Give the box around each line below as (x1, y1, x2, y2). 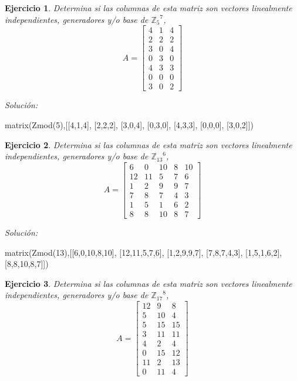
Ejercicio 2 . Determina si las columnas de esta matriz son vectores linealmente (5, 138, 292, 151)
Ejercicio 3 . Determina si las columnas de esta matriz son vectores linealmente (5, 277, 292, 289)
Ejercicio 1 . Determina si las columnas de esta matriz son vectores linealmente (5, 2, 292, 14)
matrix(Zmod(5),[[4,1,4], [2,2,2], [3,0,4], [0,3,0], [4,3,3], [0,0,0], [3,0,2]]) (5, 119, 254, 131)
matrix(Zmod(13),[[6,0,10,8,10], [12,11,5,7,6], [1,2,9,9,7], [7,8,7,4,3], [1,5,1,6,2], (5, 246, 282, 258)
